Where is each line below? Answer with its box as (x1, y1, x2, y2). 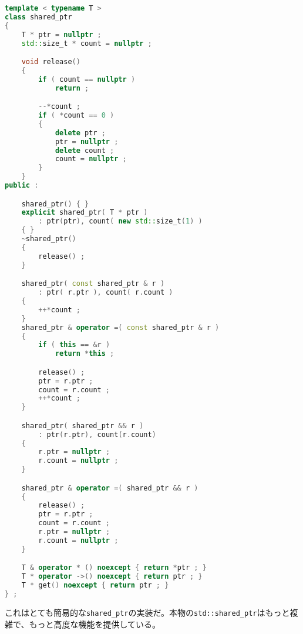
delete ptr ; (55, 128, 106, 137)
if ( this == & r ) (38, 341, 110, 349)
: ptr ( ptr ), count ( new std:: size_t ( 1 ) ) (38, 217, 203, 226)
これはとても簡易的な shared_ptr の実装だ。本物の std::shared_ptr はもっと (5, 606, 290, 618)
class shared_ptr (5, 12, 72, 21)
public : (5, 181, 39, 190)
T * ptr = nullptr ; (21, 30, 102, 39)
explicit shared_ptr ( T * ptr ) (21, 208, 148, 217)
